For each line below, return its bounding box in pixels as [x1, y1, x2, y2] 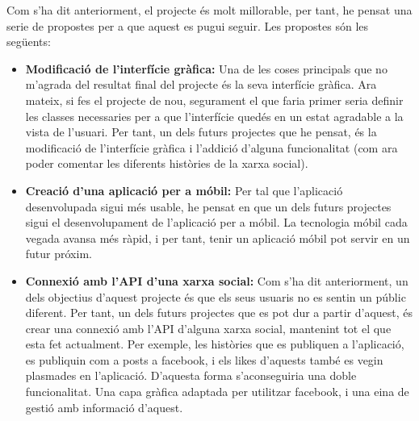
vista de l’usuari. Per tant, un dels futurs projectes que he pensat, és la [25, 123, 377, 140]
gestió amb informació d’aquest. [25, 398, 183, 415]
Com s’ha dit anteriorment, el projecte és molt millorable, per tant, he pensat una [6, 2, 413, 18]
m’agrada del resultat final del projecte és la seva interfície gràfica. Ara [25, 76, 377, 93]
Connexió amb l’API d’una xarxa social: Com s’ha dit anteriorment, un [25, 272, 409, 289]
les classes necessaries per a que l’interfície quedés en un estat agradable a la [25, 107, 404, 124]
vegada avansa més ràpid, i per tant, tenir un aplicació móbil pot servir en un [25, 229, 410, 246]
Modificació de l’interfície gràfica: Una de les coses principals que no [25, 60, 388, 77]
